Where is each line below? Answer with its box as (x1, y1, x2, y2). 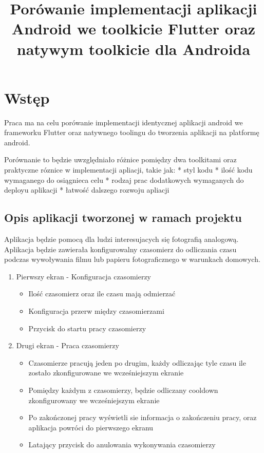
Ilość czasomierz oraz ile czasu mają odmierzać (28, 288, 176, 299)
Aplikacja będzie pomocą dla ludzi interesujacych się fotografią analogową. (4, 234, 239, 244)
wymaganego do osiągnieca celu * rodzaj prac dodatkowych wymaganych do (4, 174, 244, 185)
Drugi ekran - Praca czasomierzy (16, 340, 119, 351)
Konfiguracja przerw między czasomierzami (28, 306, 164, 316)
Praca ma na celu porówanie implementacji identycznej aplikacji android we (4, 117, 243, 127)
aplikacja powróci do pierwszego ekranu (28, 422, 154, 432)
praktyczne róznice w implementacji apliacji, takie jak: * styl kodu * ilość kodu (4, 164, 253, 175)
